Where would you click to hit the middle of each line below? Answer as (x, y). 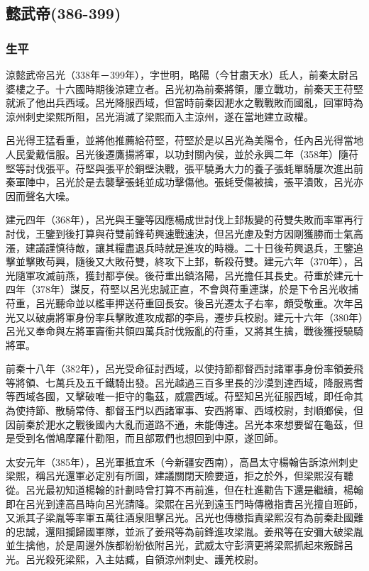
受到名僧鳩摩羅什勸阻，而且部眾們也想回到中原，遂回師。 (149, 438)
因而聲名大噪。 (40, 195)
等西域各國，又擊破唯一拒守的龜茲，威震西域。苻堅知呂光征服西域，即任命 (180, 396)
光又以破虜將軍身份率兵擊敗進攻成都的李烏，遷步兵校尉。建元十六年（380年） (184, 317)
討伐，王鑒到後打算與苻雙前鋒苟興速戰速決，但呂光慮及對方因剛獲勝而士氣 (180, 233)
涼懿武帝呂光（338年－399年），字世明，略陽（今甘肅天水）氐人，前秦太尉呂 (182, 74)
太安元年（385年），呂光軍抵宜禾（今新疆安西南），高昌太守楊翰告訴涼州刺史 (182, 461)
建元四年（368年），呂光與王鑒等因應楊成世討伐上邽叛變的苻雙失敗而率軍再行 (184, 220)
